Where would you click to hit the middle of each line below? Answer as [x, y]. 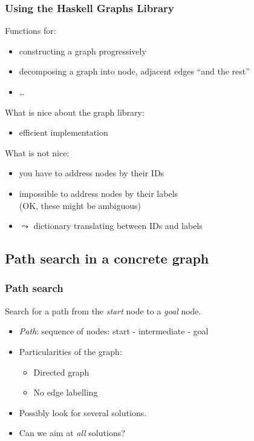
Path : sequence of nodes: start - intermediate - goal [114, 331]
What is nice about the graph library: [75, 112]
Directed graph [61, 372]
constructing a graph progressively [83, 51]
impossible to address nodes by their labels [99, 193]
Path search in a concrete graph [107, 258]
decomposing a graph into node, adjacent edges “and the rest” [134, 71]
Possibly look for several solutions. [83, 412]
